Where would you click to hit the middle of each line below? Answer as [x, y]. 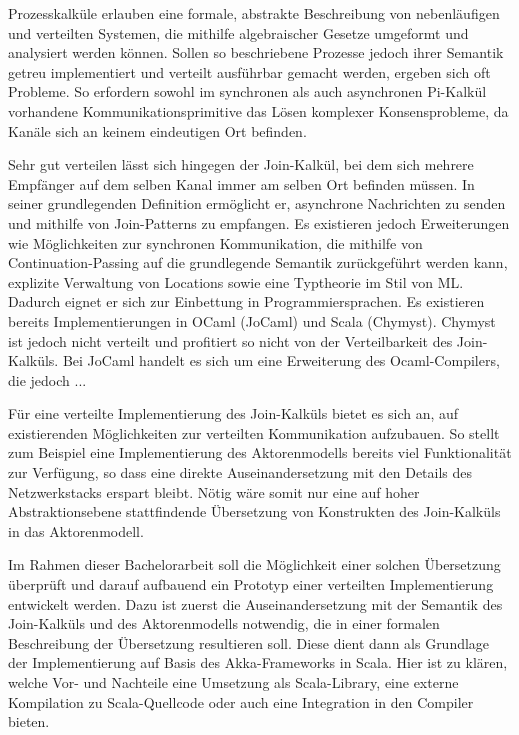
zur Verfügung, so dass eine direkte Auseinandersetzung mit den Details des [240, 472]
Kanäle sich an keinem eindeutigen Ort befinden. [157, 130]
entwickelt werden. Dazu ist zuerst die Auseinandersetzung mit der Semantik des [255, 603]
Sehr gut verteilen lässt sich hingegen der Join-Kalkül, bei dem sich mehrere [241, 164]
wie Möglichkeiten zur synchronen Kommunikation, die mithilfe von [215, 242]
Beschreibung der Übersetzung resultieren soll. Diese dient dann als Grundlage [249, 642]
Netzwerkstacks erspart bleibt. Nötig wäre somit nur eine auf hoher [214, 491]
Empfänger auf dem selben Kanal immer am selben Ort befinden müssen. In [241, 183]
